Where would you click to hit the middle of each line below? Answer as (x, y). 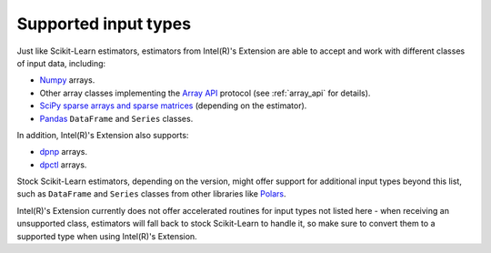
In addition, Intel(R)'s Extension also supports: (103, 135)
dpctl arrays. (63, 165)
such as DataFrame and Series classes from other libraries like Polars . (151, 194)
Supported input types (104, 24)
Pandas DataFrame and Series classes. (116, 118)
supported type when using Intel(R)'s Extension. (107, 236)
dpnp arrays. (64, 152)
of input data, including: (61, 63)
